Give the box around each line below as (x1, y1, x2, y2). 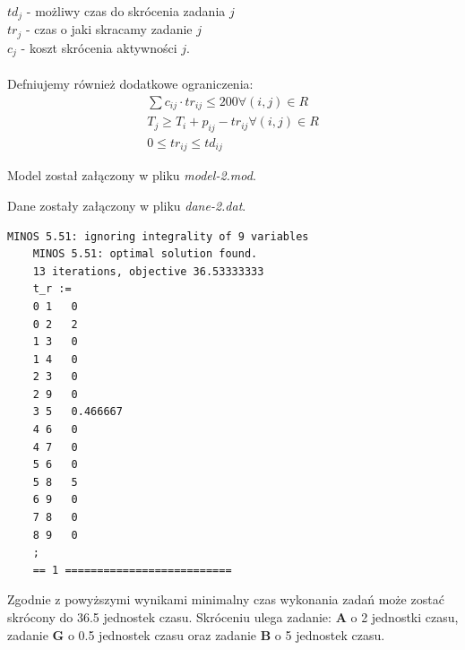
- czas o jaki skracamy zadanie (25, 20, 193, 39)
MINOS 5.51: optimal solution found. (32, 247, 258, 261)
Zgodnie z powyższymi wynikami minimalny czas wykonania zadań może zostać (7, 590, 444, 609)
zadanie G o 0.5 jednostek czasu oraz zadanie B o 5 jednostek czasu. (7, 625, 385, 644)
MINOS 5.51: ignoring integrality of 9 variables (7, 230, 309, 243)
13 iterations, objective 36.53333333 (32, 264, 264, 278)
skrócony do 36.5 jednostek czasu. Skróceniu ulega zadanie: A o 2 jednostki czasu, (7, 608, 459, 626)
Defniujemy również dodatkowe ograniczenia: (7, 74, 254, 92)
